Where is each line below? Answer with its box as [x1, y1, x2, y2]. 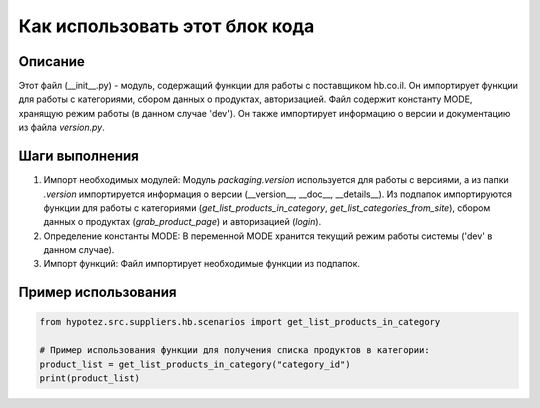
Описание [18, 53, 85, 70]
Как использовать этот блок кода [18, 15, 315, 37]
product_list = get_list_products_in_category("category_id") [39, 358, 351, 370]
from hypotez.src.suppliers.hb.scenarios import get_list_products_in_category [39, 316, 441, 328]
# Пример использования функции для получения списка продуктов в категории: [39, 345, 430, 356]
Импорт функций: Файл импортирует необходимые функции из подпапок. [43, 258, 360, 270]
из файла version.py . [18, 121, 105, 134]
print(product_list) [39, 373, 140, 384]
